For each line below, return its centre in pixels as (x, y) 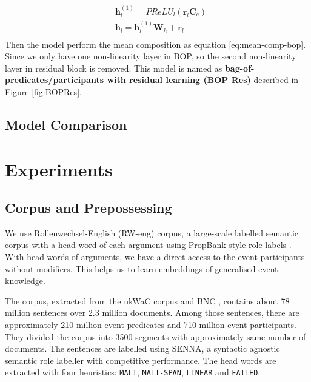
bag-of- (239, 68)
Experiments (59, 169)
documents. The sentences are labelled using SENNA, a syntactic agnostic (142, 348)
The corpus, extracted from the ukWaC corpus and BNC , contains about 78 (147, 300)
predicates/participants (55, 80)
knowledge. (25, 280)
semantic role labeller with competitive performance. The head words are (141, 360)
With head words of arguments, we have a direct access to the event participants (155, 257)
